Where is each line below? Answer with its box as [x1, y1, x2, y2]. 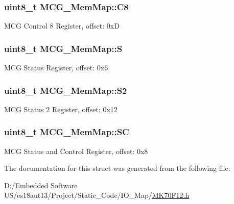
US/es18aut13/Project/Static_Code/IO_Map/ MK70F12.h [4, 190, 190, 200]
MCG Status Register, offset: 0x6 [4, 62, 108, 73]
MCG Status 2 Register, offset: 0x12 [4, 104, 118, 114]
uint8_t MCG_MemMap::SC [4, 125, 129, 138]
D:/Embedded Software [4, 180, 78, 190]
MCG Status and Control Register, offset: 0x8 [4, 145, 148, 156]
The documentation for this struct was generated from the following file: [4, 163, 230, 173]
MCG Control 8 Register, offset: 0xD [4, 20, 120, 31]
